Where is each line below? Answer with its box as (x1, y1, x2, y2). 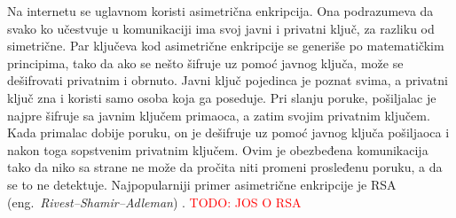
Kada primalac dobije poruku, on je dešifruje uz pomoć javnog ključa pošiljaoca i (7, 123, 450, 142)
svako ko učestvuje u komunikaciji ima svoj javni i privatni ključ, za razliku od (7, 19, 435, 37)
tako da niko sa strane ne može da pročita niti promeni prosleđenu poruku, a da (7, 158, 443, 176)
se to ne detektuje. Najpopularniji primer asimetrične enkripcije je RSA (7, 175, 397, 193)
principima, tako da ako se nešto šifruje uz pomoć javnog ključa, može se (7, 53, 404, 72)
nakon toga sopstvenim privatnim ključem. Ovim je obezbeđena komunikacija (7, 140, 428, 159)
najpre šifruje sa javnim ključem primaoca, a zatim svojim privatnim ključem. (7, 105, 430, 124)
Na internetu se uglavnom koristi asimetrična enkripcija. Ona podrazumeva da (7, 2, 434, 19)
